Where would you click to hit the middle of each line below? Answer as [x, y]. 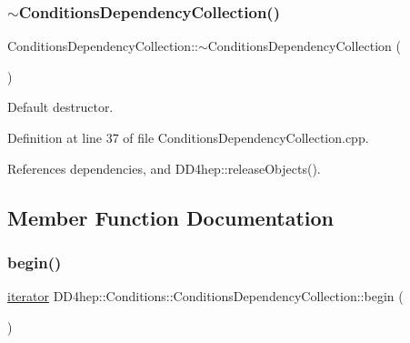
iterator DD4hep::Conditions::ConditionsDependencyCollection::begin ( [205, 296]
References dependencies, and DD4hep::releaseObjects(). [164, 168]
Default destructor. [60, 107]
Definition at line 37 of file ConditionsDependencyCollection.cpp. [188, 137]
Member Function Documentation [171, 217]
